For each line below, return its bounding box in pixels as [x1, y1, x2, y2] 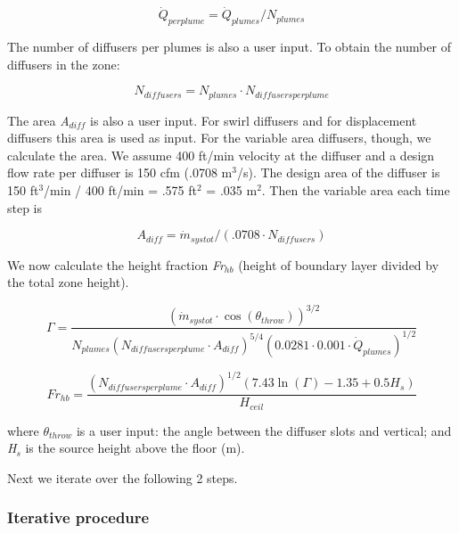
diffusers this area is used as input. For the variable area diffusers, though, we [7, 128, 431, 147]
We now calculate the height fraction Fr [7, 255, 225, 274]
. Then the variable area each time [261, 181, 450, 200]
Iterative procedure [7, 506, 150, 529]
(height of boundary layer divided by [238, 255, 439, 274]
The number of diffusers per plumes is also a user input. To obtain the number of [7, 37, 452, 56]
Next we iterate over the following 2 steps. [7, 468, 238, 487]
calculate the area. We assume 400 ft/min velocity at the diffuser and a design [7, 145, 435, 164]
